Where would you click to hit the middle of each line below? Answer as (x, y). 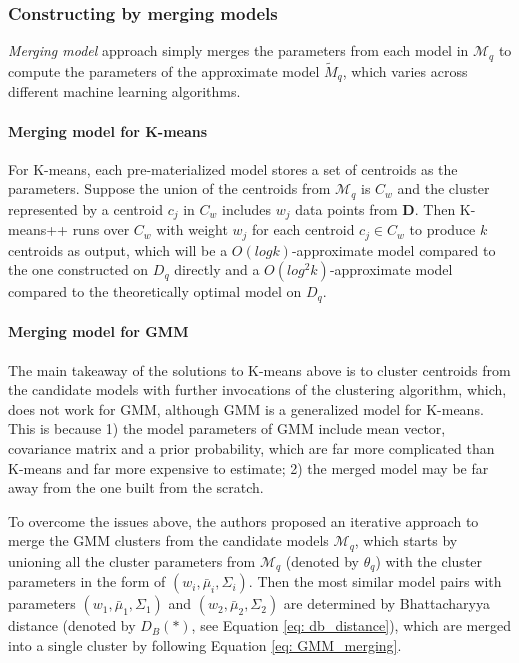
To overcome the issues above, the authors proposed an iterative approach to (243, 520)
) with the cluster (429, 560)
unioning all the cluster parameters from (132, 560)
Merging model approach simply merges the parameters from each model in (238, 50)
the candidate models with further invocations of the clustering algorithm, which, (257, 389)
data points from (346, 208)
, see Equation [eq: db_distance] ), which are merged (351, 625)
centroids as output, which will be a (118, 249)
